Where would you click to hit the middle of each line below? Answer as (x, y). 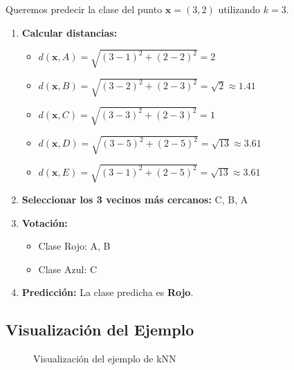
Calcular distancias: (70, 32)
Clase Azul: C (68, 269)
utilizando (239, 9)
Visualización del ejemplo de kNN (105, 359)
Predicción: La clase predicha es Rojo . (108, 292)
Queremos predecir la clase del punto (84, 9)
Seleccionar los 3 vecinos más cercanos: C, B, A (135, 199)
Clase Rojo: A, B (74, 246)
